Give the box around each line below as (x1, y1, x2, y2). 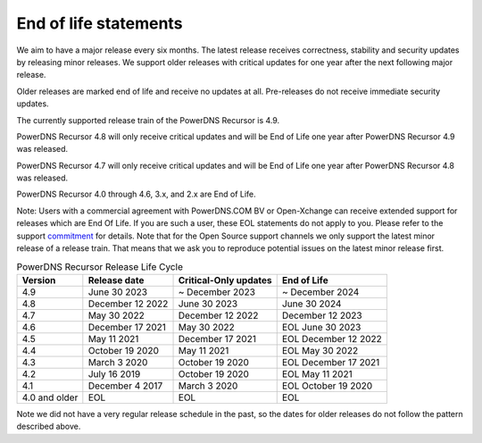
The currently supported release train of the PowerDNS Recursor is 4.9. (16, 114, 280, 125)
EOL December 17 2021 (281, 355, 380, 368)
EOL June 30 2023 (281, 321, 361, 333)
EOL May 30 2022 (281, 344, 359, 356)
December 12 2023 (281, 309, 362, 322)
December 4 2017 (87, 380, 163, 392)
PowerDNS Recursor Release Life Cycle (16, 260, 183, 272)
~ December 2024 (281, 286, 360, 298)
